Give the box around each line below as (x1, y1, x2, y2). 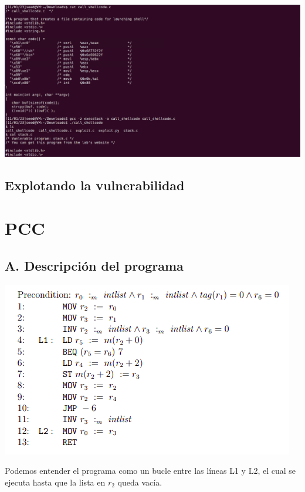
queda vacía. (117, 476, 162, 488)
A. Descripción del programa (5, 257, 184, 275)
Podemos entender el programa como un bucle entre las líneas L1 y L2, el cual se (5, 464, 296, 477)
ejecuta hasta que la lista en (5, 476, 106, 488)
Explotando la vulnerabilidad (5, 176, 185, 194)
